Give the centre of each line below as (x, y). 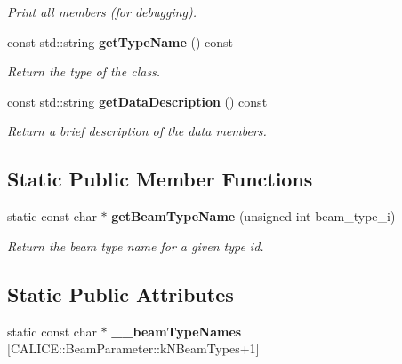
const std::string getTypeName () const (121, 41)
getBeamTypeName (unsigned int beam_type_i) (253, 216)
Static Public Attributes (121, 293)
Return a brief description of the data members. (137, 131)
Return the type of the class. (84, 71)
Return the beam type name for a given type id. (136, 245)
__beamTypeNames (177, 331)
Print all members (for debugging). (102, 12)
